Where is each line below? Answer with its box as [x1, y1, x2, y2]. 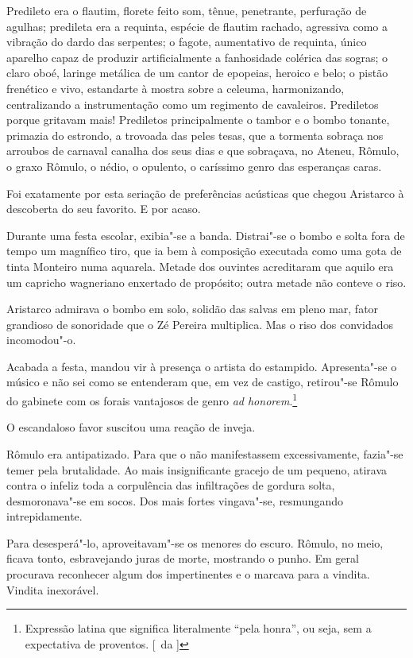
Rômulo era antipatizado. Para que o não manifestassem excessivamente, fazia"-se [6, 445, 403, 462]
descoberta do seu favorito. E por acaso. [6, 200, 201, 217]
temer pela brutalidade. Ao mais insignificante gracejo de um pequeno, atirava [6, 461, 388, 478]
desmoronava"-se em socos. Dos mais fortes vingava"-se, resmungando [6, 492, 344, 509]
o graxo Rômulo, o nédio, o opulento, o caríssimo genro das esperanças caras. [6, 157, 382, 174]
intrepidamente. [6, 508, 83, 524]
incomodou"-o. [6, 331, 76, 348]
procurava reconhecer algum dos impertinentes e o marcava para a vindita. [6, 566, 370, 583]
